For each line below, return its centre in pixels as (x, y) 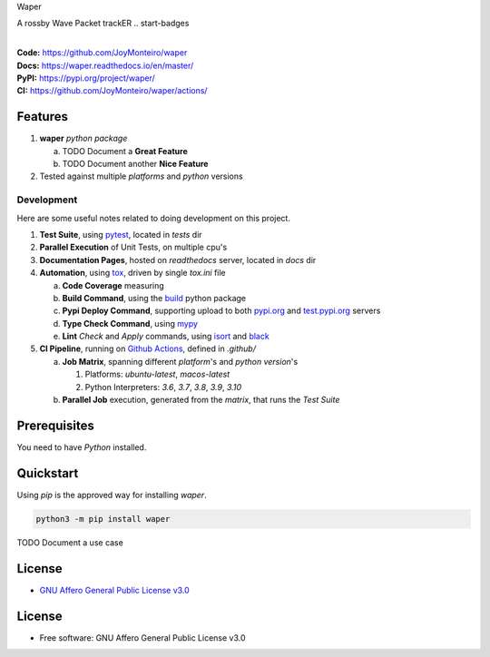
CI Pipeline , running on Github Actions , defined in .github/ (147, 348)
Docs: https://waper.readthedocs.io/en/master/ (105, 65)
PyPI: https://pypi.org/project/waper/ (86, 78)
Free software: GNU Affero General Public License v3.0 (142, 637)
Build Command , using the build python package (154, 298)
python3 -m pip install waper (103, 519)
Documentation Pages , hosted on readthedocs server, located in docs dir (178, 260)
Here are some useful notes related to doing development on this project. (153, 218)
